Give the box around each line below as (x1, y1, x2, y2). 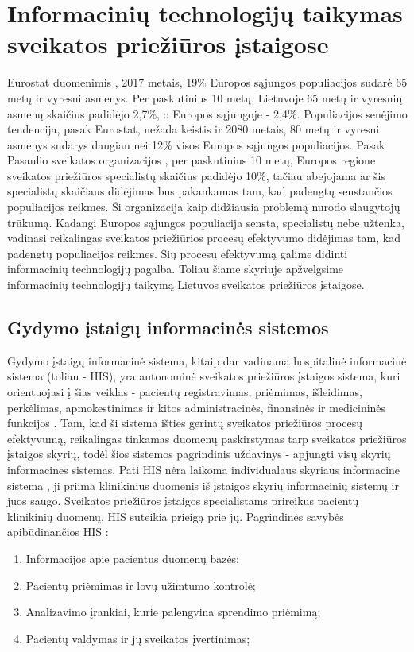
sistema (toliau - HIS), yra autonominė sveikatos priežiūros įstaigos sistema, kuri (7, 368, 400, 384)
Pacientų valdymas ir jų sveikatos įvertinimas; (25, 630, 250, 646)
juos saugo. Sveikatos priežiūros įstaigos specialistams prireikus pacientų (7, 492, 359, 509)
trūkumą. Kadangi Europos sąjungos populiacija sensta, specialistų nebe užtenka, (7, 214, 404, 230)
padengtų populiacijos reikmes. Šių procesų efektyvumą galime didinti (7, 245, 348, 261)
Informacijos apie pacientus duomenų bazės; (25, 550, 240, 566)
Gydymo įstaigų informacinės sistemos (7, 315, 329, 340)
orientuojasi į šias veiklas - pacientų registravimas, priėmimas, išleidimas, (7, 384, 362, 400)
